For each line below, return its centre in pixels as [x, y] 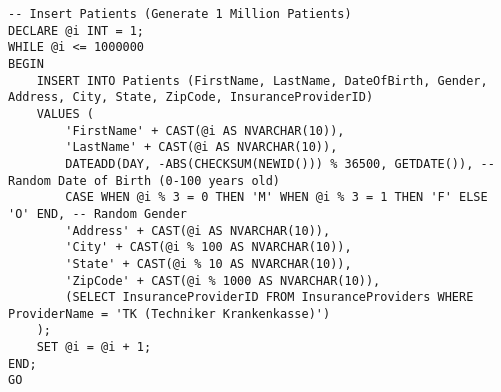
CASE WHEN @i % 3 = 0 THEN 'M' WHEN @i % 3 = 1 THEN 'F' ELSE [276, 197]
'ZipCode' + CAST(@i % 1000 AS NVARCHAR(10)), [223, 280]
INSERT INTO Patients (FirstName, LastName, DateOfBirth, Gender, [262, 80]
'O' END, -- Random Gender [97, 213]
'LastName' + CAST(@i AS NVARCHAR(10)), [201, 147]
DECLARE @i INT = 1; [76, 30]
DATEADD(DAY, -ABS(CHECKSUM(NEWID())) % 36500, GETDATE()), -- [280, 163]
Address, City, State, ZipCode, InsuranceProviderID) [191, 97]
